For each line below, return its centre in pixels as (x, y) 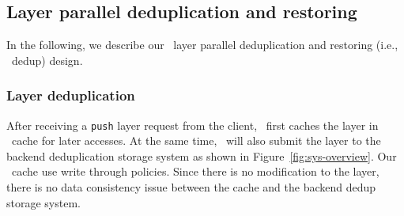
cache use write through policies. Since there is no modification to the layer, (195, 171)
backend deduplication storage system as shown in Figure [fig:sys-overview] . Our (202, 155)
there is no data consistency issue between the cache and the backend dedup (191, 187)
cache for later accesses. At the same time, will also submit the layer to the (196, 140)
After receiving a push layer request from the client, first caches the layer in (193, 125)
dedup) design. (47, 60)
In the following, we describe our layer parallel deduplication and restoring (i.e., (202, 45)
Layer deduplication (71, 95)
